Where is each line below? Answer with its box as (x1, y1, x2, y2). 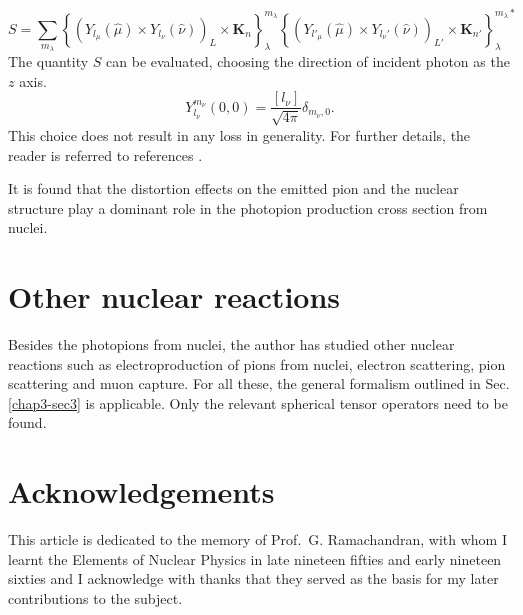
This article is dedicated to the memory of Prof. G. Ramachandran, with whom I (8, 529, 507, 550)
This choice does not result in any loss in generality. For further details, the (8, 124, 471, 145)
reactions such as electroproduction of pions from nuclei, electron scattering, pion (8, 353, 506, 374)
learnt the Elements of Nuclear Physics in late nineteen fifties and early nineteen (8, 548, 502, 569)
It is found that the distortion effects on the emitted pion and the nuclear (8, 178, 459, 199)
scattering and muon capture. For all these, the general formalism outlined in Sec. (8, 373, 510, 394)
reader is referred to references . (8, 144, 203, 165)
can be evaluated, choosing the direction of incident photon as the (106, 51, 510, 72)
